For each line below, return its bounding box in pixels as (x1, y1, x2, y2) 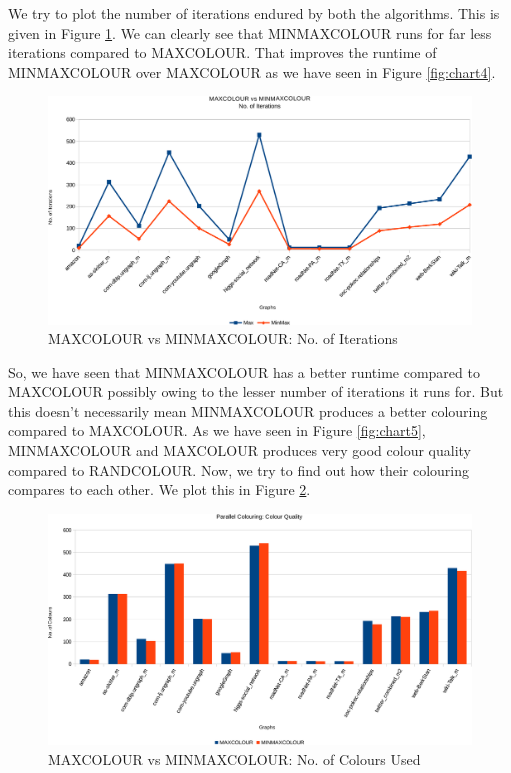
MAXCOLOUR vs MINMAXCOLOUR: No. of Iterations (48, 328, 398, 349)
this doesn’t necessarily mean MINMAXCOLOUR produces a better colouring (8, 400, 488, 421)
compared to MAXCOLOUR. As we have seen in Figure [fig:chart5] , (8, 420, 426, 441)
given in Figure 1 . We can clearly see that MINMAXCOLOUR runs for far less (8, 22, 492, 43)
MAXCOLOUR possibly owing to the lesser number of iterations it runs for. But (8, 381, 504, 402)
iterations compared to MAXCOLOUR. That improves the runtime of (8, 42, 437, 63)
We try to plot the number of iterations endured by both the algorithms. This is (8, 3, 500, 23)
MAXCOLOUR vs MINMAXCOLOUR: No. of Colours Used (48, 748, 421, 769)
